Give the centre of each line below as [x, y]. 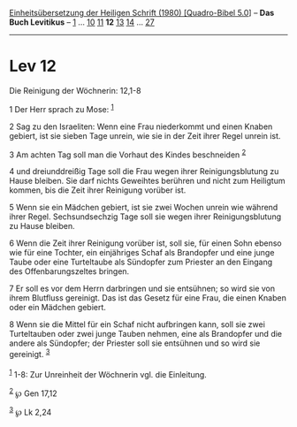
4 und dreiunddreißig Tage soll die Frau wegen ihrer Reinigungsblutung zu [144, 172]
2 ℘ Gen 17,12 [33, 393]
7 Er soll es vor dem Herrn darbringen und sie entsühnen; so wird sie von [142, 289]
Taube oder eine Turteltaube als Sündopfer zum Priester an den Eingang [141, 262]
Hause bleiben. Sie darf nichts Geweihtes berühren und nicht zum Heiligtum [147, 181]
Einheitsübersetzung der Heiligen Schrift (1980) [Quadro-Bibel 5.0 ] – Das [142, 13]
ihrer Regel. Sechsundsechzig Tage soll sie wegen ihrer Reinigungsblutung [145, 217]
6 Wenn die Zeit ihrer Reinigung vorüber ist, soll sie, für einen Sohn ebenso [145, 243]
